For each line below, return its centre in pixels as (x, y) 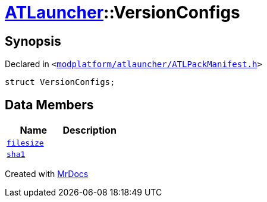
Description (89, 130)
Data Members (49, 105)
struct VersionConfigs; (60, 82)
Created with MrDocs (47, 174)
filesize (25, 143)
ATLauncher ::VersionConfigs (122, 12)
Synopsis (33, 41)
